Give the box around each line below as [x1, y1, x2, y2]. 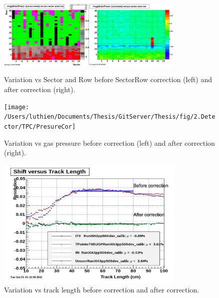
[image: [4, 103, 29, 111]
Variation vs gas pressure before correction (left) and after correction [4, 137, 215, 148]
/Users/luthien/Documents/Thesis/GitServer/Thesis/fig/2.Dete [4, 113, 215, 121]
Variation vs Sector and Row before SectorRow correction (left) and [4, 74, 212, 85]
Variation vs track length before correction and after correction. [4, 284, 199, 294]
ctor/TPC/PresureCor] [4, 123, 76, 130]
